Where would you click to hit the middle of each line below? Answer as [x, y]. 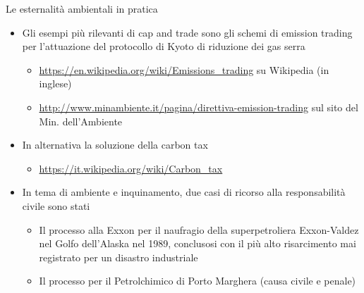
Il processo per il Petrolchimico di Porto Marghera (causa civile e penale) [198, 281]
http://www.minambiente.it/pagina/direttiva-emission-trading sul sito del [199, 107]
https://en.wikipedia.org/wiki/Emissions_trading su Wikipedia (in [184, 69]
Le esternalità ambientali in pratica [82, 8]
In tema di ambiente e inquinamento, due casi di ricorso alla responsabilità [184, 192]
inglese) [55, 83]
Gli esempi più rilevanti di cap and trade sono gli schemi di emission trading [187, 32]
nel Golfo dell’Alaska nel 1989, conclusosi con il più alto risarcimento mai [198, 243]
